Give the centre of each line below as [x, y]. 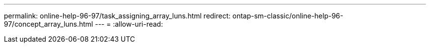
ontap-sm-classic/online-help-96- [288, 16]
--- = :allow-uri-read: [129, 24]
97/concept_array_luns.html [49, 24]
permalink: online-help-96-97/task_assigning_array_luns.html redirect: [117, 16]
